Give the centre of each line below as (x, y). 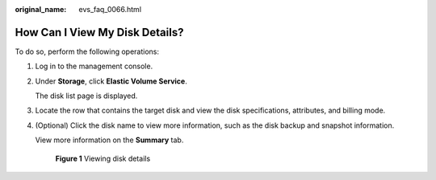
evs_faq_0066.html (110, 9)
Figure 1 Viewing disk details (103, 158)
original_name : (41, 9)
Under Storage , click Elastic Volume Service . (111, 81)
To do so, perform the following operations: (87, 51)
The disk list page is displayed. (86, 96)
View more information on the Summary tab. (109, 140)
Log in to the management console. (94, 66)
